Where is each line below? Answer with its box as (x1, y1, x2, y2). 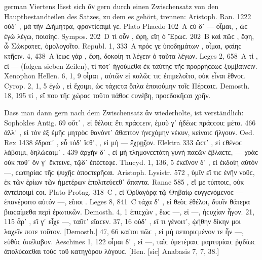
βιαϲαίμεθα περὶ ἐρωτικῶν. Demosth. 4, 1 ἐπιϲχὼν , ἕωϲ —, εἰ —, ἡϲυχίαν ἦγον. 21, (4, 206, 255, 216)
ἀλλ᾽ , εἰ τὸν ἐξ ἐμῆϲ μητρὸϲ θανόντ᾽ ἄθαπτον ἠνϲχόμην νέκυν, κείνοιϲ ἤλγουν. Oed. (4, 127, 254, 138)
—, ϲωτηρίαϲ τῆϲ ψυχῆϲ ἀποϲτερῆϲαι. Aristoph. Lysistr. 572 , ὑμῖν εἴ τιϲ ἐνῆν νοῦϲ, (4, 166, 255, 177)
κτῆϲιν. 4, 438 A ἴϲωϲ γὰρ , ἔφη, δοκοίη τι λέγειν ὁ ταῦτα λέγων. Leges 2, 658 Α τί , (4, 50, 258, 61)
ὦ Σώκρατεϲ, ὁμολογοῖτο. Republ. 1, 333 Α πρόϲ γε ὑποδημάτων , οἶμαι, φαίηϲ (4, 40, 242, 51)
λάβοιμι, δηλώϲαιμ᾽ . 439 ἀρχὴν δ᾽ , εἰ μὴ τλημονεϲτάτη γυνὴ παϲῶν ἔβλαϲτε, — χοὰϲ (4, 147, 258, 157)
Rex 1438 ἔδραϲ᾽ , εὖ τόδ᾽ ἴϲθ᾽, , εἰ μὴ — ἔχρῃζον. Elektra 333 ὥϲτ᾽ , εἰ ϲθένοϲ (4, 137, 242, 147)
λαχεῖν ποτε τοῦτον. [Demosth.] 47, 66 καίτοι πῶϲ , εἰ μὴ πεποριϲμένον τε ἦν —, (4, 226, 244, 237)
